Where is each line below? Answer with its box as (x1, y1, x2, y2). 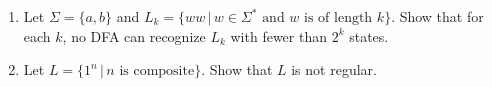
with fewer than (230, 25, 327, 46)
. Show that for (391, 6, 484, 26)
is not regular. (291, 59, 377, 80)
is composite (119, 64, 195, 79)
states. (349, 25, 389, 46)
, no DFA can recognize (62, 25, 206, 46)
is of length (304, 11, 373, 25)
